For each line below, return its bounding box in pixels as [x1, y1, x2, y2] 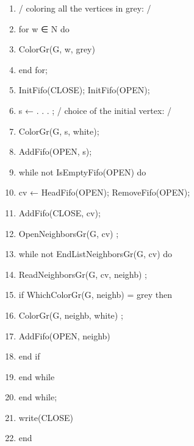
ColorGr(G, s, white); [18, 124, 99, 137]
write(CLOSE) [18, 411, 73, 423]
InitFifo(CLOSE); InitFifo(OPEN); [18, 83, 150, 96]
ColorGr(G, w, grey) [18, 43, 95, 55]
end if [18, 350, 40, 363]
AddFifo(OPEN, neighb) [18, 329, 110, 342]
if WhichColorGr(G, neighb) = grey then [18, 288, 172, 301]
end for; [18, 63, 48, 76]
